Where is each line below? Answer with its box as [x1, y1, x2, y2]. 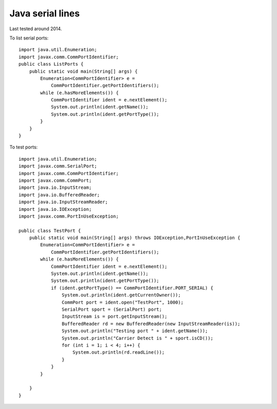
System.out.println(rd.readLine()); [72, 350, 165, 355]
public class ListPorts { [18, 61, 84, 67]
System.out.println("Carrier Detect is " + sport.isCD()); [62, 335, 213, 341]
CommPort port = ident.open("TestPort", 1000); [62, 299, 184, 305]
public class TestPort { [18, 228, 81, 233]
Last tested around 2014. [9, 26, 62, 32]
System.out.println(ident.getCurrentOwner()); [62, 292, 181, 298]
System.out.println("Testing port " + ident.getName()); [62, 328, 208, 334]
